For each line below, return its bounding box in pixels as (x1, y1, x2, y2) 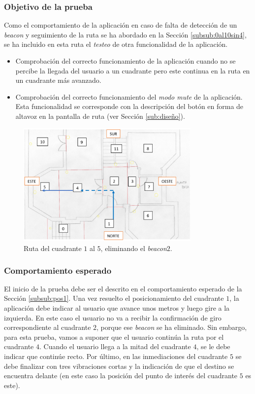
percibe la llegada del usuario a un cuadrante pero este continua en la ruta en (15, 65, 250, 75)
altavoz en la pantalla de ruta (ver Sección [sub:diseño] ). (15, 110, 185, 121)
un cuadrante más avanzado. (15, 75, 101, 85)
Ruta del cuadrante (24, 243, 82, 253)
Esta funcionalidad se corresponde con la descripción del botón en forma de (15, 101, 244, 111)
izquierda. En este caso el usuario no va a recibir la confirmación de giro (4, 312, 222, 322)
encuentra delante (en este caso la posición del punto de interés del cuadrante (4, 370, 238, 381)
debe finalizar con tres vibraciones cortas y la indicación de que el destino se (4, 360, 234, 371)
